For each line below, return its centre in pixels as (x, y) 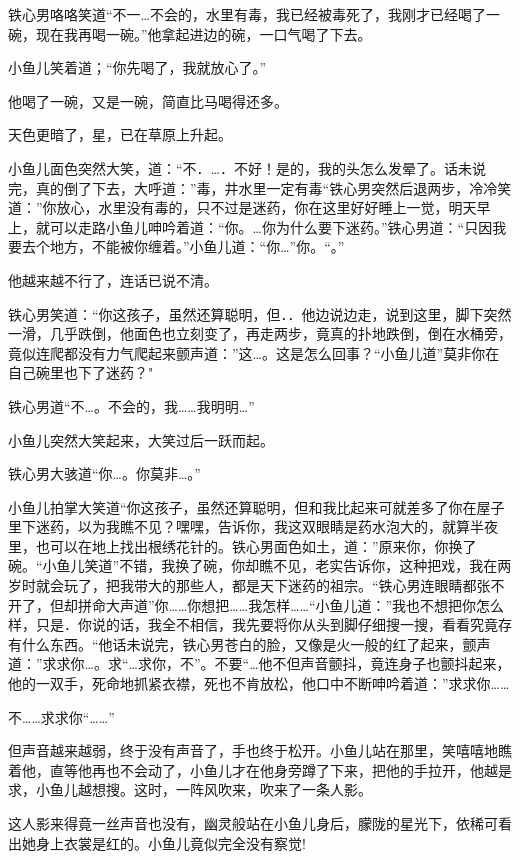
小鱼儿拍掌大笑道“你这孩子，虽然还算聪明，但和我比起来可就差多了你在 (242, 506)
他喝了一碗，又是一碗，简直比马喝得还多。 (148, 100)
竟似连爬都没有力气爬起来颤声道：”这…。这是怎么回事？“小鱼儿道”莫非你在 (254, 352)
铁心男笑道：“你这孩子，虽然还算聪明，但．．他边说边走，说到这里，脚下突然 (260, 313)
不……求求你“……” (61, 716)
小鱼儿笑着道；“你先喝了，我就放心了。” (137, 67)
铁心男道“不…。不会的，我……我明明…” (131, 405)
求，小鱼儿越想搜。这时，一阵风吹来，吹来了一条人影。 (190, 789)
